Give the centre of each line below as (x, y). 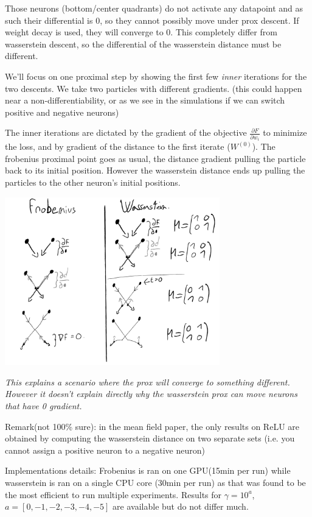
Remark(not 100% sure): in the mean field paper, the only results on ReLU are (152, 426)
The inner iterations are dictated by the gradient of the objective (126, 132)
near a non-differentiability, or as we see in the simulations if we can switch (145, 100)
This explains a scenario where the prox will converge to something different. (147, 382)
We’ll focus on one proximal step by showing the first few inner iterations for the (156, 76)
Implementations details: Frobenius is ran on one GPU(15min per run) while (148, 470)
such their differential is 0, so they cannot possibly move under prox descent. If (152, 20)
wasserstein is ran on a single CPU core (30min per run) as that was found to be (155, 483)
